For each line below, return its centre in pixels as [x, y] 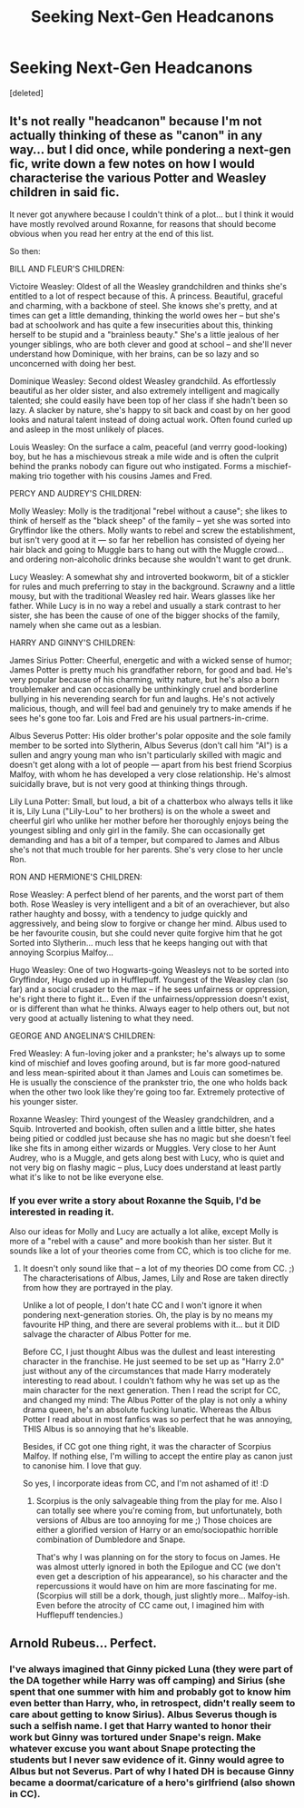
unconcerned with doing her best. [73, 363]
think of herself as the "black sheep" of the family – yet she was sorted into [150, 520]
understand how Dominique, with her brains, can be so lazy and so [134, 354]
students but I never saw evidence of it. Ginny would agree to [147, 1760]
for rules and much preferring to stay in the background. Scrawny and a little [152, 586]
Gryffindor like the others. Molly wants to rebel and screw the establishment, [152, 530]
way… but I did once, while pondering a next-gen [151, 150]
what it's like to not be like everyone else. [87, 1176]
